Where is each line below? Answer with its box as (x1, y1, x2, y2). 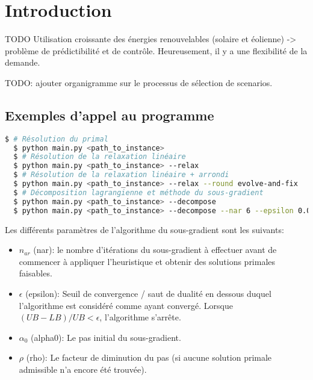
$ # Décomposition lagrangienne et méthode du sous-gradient (13, 188, 264, 197)
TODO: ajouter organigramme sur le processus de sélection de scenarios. (5, 76, 273, 89)
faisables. (19, 267, 52, 279)
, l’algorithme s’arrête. (99, 311, 181, 323)
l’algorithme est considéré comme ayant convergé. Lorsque (19, 299, 233, 311)
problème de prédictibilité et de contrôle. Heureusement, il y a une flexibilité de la (5, 44, 308, 57)
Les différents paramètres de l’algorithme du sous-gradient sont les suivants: (5, 223, 284, 235)
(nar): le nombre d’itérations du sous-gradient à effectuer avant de (33, 243, 277, 256)
